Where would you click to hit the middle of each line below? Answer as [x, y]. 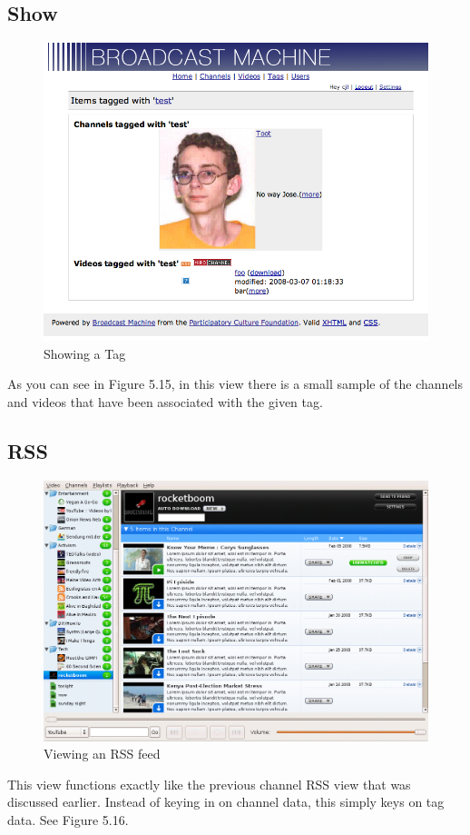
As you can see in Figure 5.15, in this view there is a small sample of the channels [235, 384]
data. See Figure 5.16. [68, 819]
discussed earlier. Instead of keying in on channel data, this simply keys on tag [226, 802]
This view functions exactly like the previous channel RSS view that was [209, 784]
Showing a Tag [85, 353]
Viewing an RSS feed [102, 754]
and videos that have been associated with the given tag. [165, 401]
